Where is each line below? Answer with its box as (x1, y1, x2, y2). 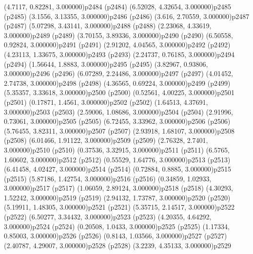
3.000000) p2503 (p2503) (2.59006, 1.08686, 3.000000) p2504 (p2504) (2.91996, (4, 106, 233, 117)
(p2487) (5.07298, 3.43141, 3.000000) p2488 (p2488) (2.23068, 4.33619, (4, 20, 212, 31)
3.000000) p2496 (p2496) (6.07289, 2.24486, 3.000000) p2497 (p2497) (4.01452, (4, 68, 233, 78)
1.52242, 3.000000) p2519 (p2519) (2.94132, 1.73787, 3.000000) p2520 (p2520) (4, 192, 231, 202)
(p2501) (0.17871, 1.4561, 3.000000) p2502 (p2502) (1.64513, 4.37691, (4, 97, 208, 107)
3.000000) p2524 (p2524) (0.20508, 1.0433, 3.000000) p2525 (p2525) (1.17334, (4, 221, 230, 231)
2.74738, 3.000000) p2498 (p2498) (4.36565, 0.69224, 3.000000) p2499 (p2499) (4, 78, 231, 88)
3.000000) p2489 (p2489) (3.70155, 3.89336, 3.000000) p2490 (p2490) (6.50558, (4, 30, 233, 40)
